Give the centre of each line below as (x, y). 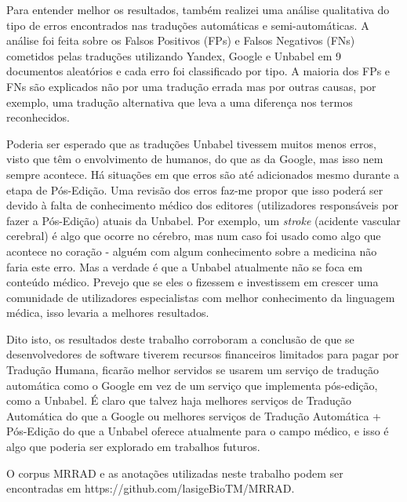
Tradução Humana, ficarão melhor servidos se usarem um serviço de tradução (193, 370)
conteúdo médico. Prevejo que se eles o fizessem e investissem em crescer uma (193, 282)
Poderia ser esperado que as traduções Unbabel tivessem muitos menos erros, (192, 143)
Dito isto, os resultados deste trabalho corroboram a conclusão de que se (180, 338)
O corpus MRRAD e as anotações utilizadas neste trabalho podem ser (175, 473)
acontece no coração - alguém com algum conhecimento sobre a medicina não (192, 251)
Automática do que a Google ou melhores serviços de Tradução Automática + (194, 415)
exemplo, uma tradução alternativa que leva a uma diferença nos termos (180, 102)
